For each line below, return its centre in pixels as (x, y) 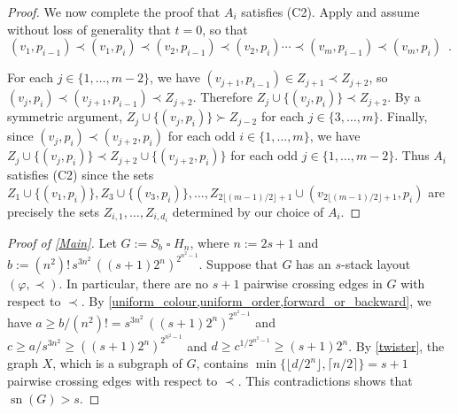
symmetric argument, (65, 116)
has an (314, 264)
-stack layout (376, 264)
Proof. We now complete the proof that (114, 11)
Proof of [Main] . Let (62, 242)
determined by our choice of (248, 211)
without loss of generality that (89, 29)
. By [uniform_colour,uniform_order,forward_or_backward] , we (256, 300)
